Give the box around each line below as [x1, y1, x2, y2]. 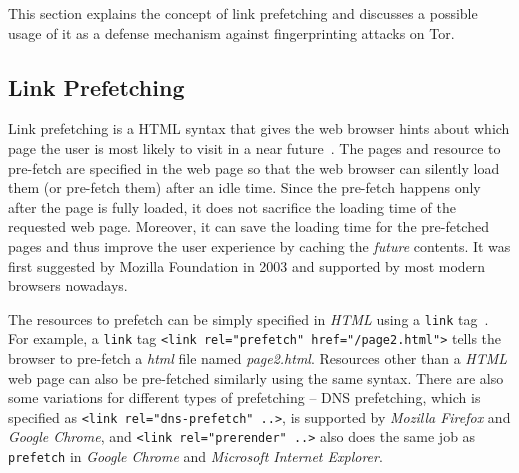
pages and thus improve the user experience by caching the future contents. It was [8, 235, 511, 256]
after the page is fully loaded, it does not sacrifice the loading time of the [8, 196, 456, 217]
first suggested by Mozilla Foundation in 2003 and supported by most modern [8, 255, 486, 276]
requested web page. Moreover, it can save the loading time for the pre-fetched [8, 216, 489, 237]
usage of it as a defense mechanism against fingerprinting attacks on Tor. [8, 22, 455, 43]
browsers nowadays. [8, 275, 128, 296]
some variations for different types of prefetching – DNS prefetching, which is [8, 387, 481, 408]
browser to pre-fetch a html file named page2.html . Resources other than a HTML [8, 348, 508, 369]
